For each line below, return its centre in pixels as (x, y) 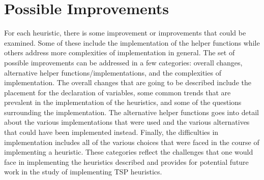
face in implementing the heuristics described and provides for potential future (126, 161)
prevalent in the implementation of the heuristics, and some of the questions (123, 102)
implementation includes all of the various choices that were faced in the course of (132, 142)
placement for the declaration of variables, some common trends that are (118, 92)
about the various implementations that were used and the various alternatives (127, 122)
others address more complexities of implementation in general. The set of (120, 52)
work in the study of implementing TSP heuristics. (83, 172)
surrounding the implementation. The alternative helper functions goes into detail (131, 112)
